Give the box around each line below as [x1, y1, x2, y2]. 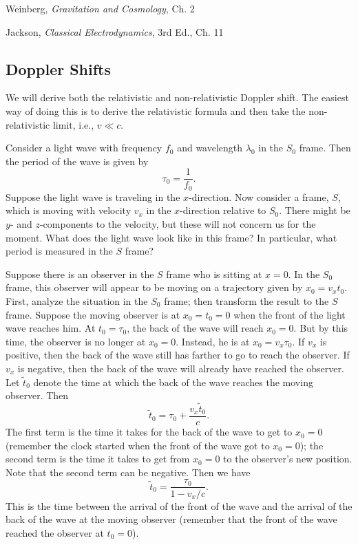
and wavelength [177, 140, 243, 155]
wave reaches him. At [6, 321, 96, 335]
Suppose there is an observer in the [6, 266, 154, 281]
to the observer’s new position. [223, 451, 352, 466]
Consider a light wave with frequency [6, 140, 162, 155]
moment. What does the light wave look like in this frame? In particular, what [6, 230, 337, 244]
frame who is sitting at [166, 266, 262, 281]
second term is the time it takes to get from [6, 451, 190, 466]
